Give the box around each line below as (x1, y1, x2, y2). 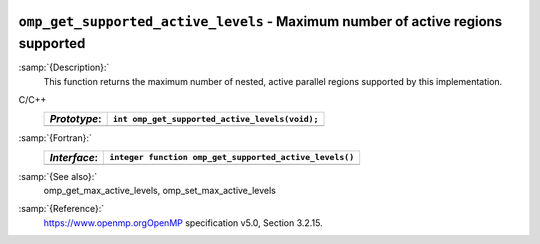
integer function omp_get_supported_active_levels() (109, 152, 355, 163)
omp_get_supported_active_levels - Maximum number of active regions (18, 13, 503, 30)
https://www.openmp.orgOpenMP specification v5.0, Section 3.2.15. (43, 216, 324, 229)
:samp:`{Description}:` (18, 61, 110, 74)
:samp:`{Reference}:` (18, 203, 105, 215)
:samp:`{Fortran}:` (18, 132, 92, 144)
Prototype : (49, 112, 102, 126)
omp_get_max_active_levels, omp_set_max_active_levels (43, 185, 277, 197)
